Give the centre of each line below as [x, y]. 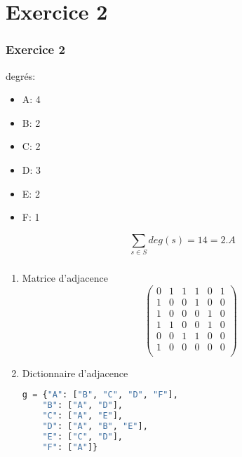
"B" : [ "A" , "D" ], [83, 405]
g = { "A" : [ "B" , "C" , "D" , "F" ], [100, 395]
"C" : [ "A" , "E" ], [83, 416]
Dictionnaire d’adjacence [75, 373]
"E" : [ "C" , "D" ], [83, 436]
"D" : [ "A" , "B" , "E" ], [95, 427]
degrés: [21, 75]
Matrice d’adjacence [65, 278]
